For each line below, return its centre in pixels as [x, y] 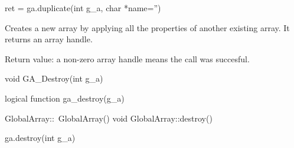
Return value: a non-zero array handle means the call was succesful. [127, 58]
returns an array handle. [49, 39]
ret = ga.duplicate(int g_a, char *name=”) [83, 8]
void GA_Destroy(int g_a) [54, 78]
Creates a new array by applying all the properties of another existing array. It [147, 27]
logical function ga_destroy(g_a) [65, 98]
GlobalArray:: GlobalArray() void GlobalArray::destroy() [109, 118]
